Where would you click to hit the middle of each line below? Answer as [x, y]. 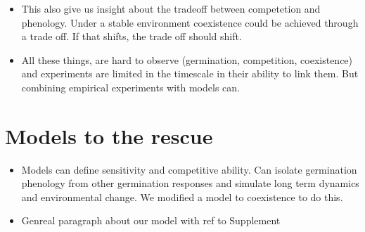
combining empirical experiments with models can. [130, 87]
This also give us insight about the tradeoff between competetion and [171, 8]
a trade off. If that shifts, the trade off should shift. [132, 36]
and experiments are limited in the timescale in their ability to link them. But [190, 73]
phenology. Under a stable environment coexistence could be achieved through [190, 22]
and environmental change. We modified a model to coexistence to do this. [182, 196]
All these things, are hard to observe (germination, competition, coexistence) [187, 59]
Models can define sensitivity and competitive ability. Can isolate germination [189, 169]
